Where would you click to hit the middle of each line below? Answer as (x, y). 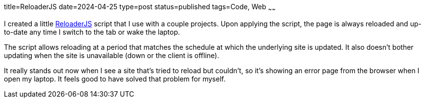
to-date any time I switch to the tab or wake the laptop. (92, 32)
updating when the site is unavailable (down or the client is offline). (112, 55)
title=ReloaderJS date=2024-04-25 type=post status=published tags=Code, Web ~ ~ (140, 8)
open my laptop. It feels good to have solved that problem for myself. (115, 79)
